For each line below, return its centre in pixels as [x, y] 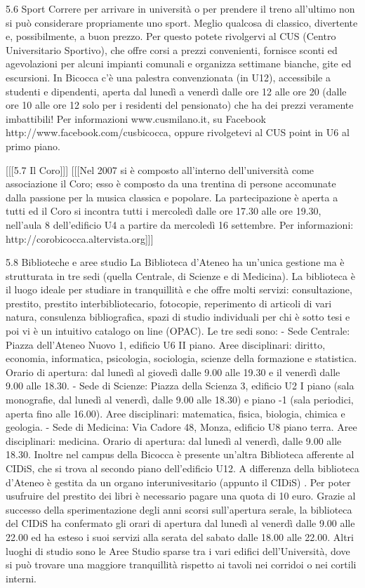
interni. [21, 578]
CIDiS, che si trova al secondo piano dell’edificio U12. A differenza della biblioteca [182, 468]
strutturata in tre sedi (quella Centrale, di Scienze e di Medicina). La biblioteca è [180, 275]
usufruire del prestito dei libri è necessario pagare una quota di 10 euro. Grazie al [181, 496]
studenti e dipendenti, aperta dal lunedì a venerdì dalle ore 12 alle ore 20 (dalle [176, 91]
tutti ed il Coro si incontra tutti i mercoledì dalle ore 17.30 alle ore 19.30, [164, 211]
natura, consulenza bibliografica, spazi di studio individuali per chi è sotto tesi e [178, 317]
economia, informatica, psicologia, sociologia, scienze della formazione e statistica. [181, 358]
